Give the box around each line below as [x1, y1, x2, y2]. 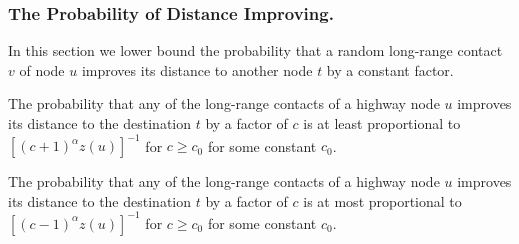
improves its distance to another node [81, 59, 313, 80]
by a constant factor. [326, 59, 454, 80]
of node [19, 59, 65, 80]
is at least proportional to [303, 113, 461, 133]
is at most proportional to [303, 190, 462, 211]
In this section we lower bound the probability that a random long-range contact [8, 40, 503, 61]
